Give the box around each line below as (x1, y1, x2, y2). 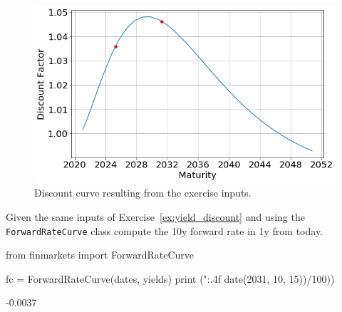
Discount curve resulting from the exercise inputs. (34, 185, 252, 200)
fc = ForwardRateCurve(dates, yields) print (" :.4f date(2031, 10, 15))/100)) (6, 271, 335, 286)
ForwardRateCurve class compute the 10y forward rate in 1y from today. (6, 223, 323, 238)
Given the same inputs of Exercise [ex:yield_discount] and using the (6, 209, 305, 224)
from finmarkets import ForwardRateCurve (6, 247, 194, 262)
